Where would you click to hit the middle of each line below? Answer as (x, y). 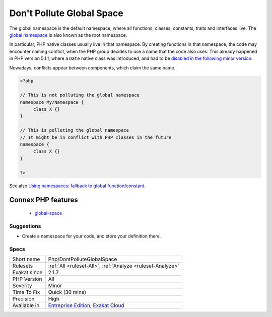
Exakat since (27, 273)
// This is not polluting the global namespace (80, 95)
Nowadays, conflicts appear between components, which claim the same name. (92, 67)
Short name (26, 259)
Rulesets (22, 266)
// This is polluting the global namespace (75, 130)
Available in (26, 305)
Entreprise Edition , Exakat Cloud (86, 305)
